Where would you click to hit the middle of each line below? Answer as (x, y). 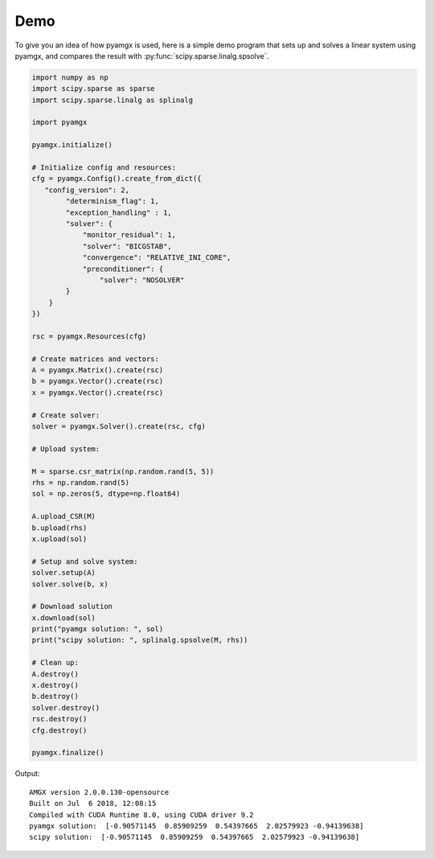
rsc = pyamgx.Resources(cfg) (89, 336)
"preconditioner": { (123, 269)
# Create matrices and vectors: (96, 359)
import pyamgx (59, 122)
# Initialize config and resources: (104, 168)
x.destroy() (55, 685)
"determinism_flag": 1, (113, 201)
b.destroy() (55, 697)
